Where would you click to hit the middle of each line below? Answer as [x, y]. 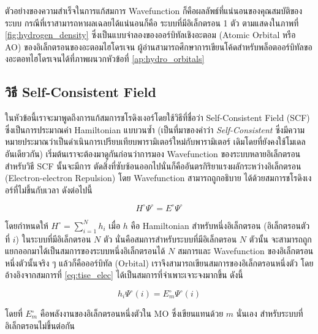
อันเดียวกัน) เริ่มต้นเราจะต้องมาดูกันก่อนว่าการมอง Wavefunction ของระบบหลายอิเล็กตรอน [153, 153]
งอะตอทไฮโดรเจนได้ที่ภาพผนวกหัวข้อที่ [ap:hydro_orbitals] [105, 59]
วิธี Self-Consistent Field [81, 92]
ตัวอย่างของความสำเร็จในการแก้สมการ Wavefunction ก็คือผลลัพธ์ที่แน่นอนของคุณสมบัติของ [154, 10]
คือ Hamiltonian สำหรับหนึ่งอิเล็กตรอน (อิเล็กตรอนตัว [220, 225]
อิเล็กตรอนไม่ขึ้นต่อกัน [40, 325]
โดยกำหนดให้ [27, 225]
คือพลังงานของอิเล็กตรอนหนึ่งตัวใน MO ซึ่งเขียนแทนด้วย [132, 313]
